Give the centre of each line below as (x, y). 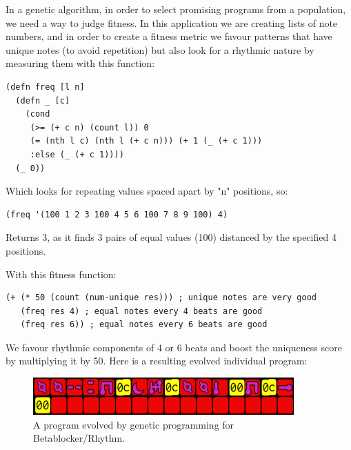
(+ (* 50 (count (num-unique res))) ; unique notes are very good (161, 298)
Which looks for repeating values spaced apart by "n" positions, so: (147, 191)
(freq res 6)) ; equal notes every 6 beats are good (144, 325)
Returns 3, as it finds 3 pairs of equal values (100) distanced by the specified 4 (171, 237)
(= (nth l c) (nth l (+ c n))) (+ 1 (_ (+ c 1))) (146, 141)
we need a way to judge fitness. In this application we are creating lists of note (172, 22)
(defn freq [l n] (45, 87)
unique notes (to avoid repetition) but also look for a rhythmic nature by (160, 49)
